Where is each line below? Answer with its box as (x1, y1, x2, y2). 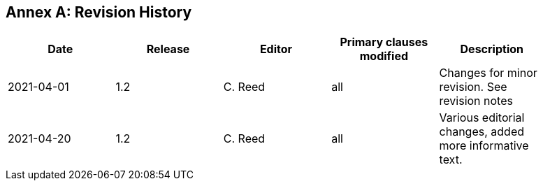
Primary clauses (340, 35, 428, 50)
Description (460, 42, 523, 57)
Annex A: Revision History (6, 3, 192, 21)
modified (359, 49, 409, 64)
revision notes (439, 94, 513, 108)
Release (146, 42, 190, 57)
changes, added (439, 124, 524, 139)
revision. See (439, 80, 507, 94)
